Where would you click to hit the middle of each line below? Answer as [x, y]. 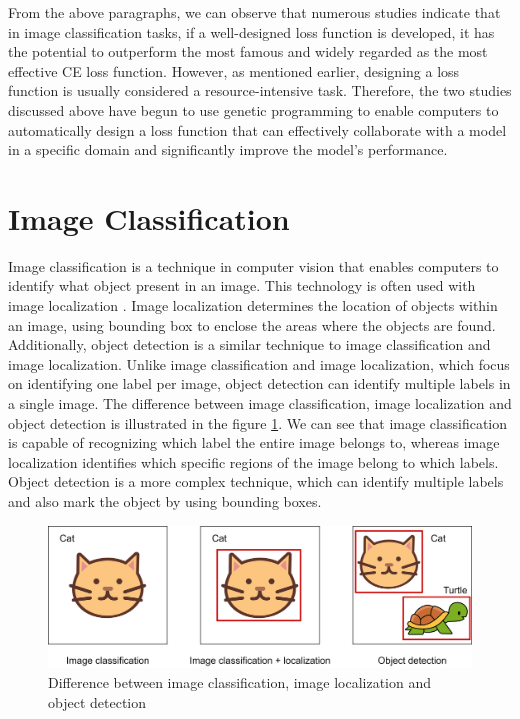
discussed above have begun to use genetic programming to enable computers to [253, 109]
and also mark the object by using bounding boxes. [165, 501]
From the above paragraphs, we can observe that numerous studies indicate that [254, 12]
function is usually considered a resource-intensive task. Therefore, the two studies [260, 90]
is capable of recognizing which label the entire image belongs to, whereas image [254, 442]
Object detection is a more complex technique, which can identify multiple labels [256, 481]
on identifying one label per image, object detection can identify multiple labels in [259, 383]
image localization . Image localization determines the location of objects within [253, 305]
